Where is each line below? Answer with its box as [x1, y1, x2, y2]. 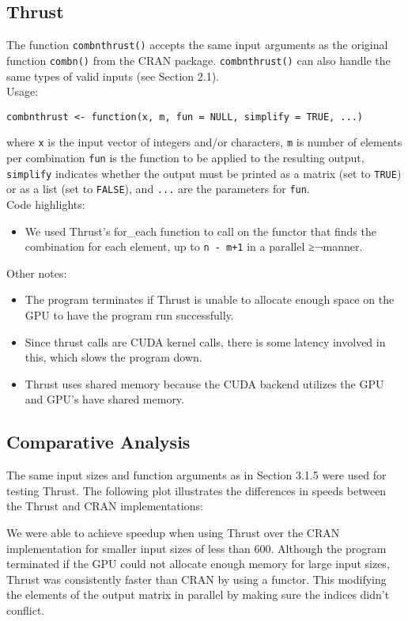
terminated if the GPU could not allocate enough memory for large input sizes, [6, 555, 390, 572]
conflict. [6, 601, 45, 618]
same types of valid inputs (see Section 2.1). [6, 67, 220, 84]
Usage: [6, 83, 39, 100]
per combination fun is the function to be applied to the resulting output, [6, 150, 365, 166]
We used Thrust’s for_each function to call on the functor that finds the [25, 222, 376, 239]
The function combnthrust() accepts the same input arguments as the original [6, 36, 388, 53]
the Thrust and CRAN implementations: [6, 498, 203, 514]
